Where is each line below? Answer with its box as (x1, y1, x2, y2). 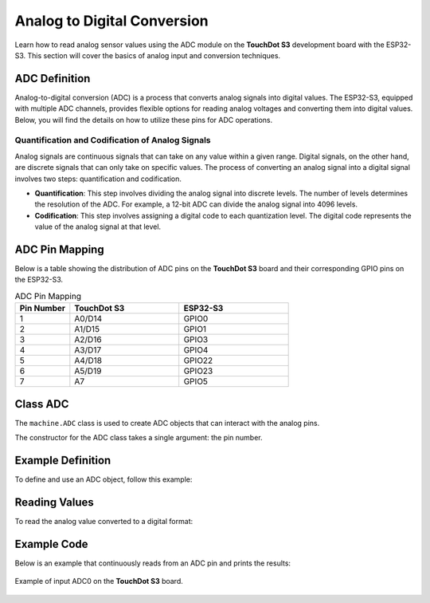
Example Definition (14, 453, 111, 467)
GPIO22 (183, 355, 213, 366)
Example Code (14, 537, 88, 550)
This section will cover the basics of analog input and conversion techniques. (27, 50, 281, 60)
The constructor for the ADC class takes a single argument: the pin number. (14, 433, 263, 443)
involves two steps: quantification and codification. (14, 174, 182, 183)
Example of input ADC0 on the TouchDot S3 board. (14, 577, 183, 586)
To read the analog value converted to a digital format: (14, 516, 193, 526)
